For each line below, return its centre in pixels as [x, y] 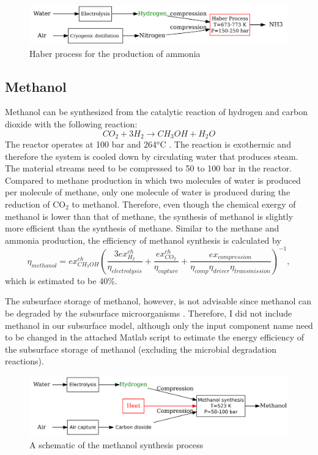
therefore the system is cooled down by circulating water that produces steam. [152, 156]
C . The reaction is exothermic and [225, 144]
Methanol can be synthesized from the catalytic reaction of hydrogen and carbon [156, 112]
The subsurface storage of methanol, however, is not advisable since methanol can [158, 301]
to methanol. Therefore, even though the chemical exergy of [184, 204]
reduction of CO [35, 204]
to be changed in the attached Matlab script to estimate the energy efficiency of [155, 337]
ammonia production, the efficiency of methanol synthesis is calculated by [143, 240]
